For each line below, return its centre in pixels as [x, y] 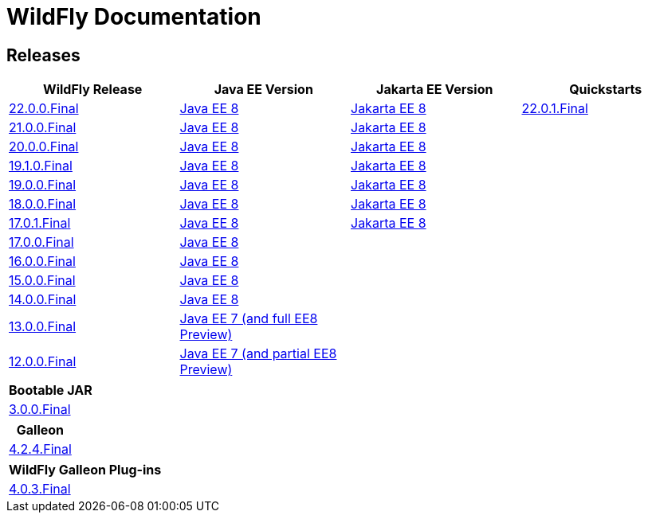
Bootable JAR [51, 390]
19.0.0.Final [43, 185]
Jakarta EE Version [435, 90]
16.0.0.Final [42, 261]
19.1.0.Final [41, 166]
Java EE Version [263, 90]
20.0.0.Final [44, 147]
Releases [43, 55]
